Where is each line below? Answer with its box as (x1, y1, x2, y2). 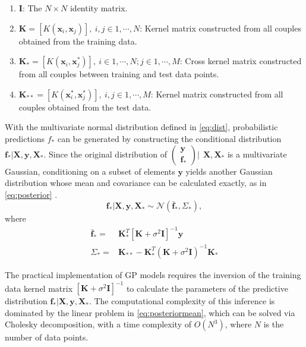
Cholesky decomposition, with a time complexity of (5, 318, 191, 330)
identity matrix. (70, 2, 128, 14)
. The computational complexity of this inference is (89, 295, 275, 307)
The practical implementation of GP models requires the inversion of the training (5, 269, 301, 280)
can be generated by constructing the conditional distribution (57, 132, 282, 144)
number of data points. (5, 331, 89, 343)
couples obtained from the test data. (18, 100, 152, 113)
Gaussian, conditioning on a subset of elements (5, 165, 175, 177)
